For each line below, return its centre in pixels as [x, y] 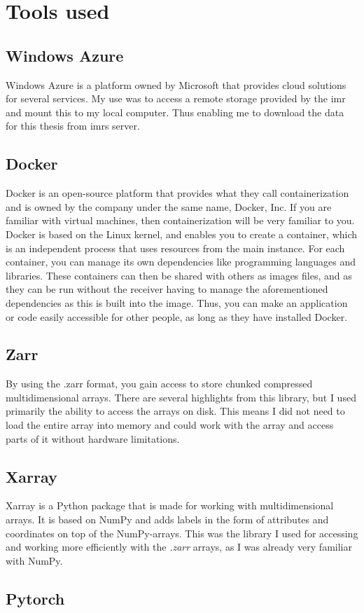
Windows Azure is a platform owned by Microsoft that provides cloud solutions [176, 84]
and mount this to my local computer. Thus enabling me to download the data [175, 112]
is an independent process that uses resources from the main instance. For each [175, 248]
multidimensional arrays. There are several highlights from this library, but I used [181, 397]
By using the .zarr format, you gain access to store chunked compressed [159, 384]
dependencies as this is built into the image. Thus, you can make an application [177, 302]
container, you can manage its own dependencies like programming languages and [181, 262]
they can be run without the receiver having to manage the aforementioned [167, 289]
